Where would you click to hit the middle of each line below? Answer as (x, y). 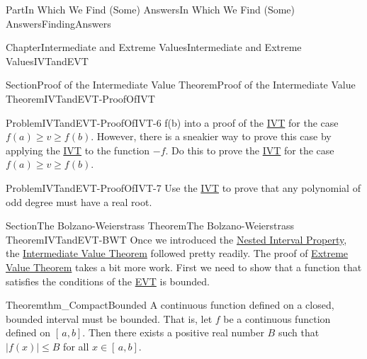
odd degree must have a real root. (79, 201)
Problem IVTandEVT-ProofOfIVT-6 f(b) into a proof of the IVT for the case (172, 122)
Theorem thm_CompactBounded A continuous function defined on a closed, (170, 305)
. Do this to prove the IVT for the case (250, 150)
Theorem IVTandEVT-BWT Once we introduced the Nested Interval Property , (176, 239)
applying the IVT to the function (78, 150)
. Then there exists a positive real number (173, 332)
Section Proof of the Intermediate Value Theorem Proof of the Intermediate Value (181, 85)
